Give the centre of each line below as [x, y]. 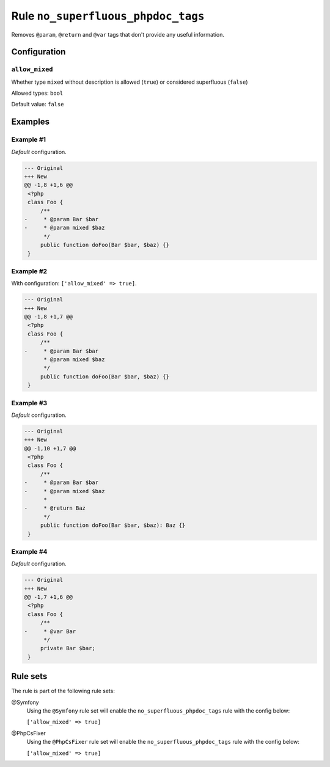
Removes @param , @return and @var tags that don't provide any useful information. [118, 34]
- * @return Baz [55, 508]
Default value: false [38, 105]
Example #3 [29, 403]
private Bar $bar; [68, 648]
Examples [31, 122]
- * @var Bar [50, 631]
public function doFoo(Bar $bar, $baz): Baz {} [113, 525]
